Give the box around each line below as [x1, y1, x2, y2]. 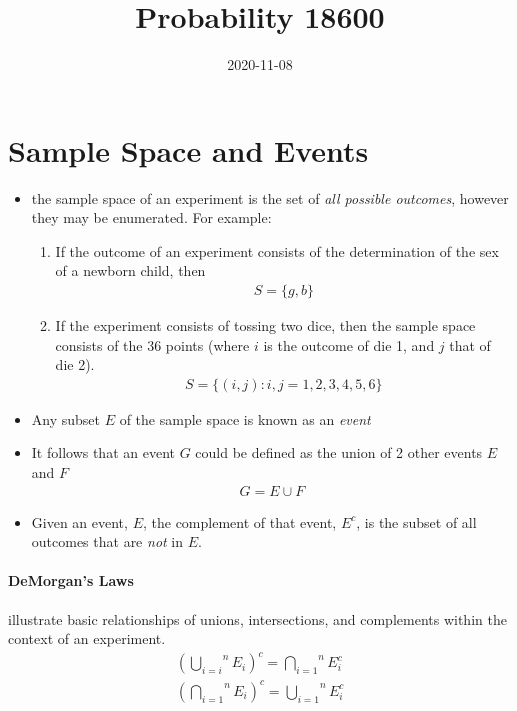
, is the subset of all [356, 511, 477, 532]
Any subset [31, 408, 101, 429]
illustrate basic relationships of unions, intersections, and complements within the [8, 608, 507, 629]
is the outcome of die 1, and [263, 334, 435, 355]
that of [449, 334, 491, 355]
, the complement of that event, [142, 511, 337, 532]
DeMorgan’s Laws [8, 570, 134, 591]
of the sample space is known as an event [119, 408, 371, 429]
